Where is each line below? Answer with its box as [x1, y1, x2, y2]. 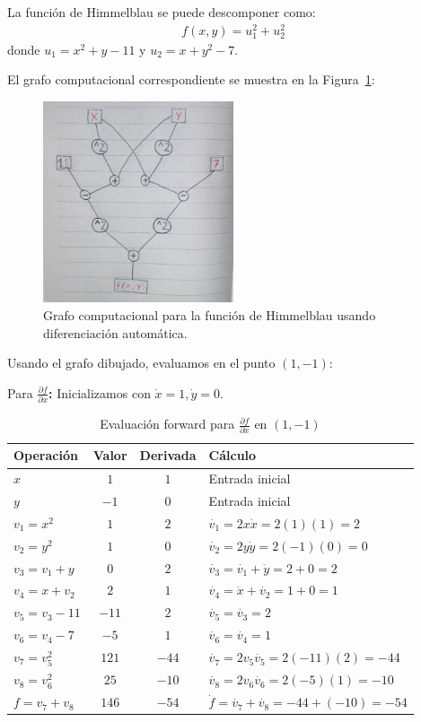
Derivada [139, 446, 197, 465]
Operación [13, 446, 78, 465]
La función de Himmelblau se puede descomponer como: [7, 3, 316, 21]
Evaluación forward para [100, 414, 235, 433]
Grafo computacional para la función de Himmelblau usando [43, 306, 376, 325]
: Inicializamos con [48, 383, 151, 402]
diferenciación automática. [43, 323, 188, 342]
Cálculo [208, 446, 257, 465]
